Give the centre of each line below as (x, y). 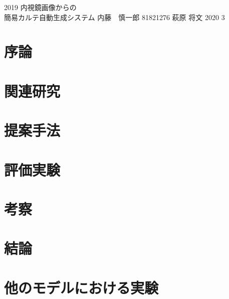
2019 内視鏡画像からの (40, 7)
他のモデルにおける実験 (81, 287)
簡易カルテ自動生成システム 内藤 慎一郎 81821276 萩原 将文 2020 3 (114, 17)
